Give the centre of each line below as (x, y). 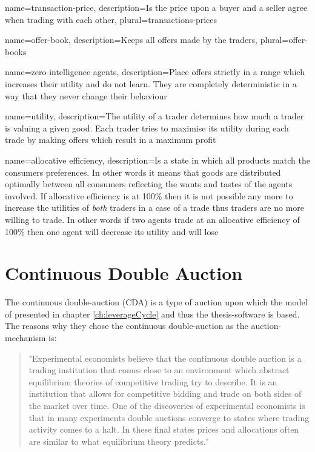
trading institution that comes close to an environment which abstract (159, 370)
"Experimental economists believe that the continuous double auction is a (165, 358)
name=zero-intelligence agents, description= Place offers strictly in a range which (155, 72)
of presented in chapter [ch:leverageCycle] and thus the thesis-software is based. (152, 314)
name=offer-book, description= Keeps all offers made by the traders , (131, 40)
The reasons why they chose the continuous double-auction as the (127, 326)
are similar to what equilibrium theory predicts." (119, 441)
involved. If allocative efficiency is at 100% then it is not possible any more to (149, 195)
